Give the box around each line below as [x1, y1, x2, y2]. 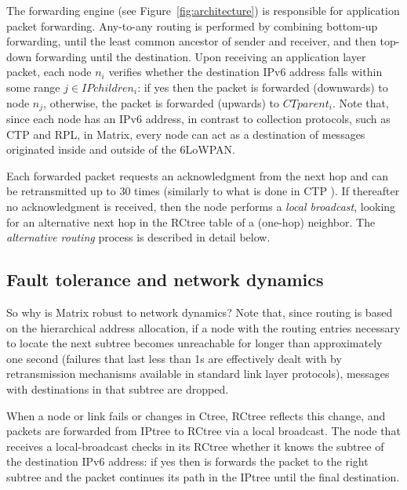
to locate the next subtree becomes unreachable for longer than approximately [6, 335, 383, 351]
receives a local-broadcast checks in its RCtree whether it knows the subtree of [6, 437, 384, 454]
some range [6, 78, 60, 95]
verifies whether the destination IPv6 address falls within [108, 64, 383, 80]
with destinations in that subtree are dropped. [6, 380, 229, 397]
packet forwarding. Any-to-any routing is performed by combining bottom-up [6, 17, 378, 34]
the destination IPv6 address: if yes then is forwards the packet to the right [6, 453, 369, 470]
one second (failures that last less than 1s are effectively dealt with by [6, 350, 342, 366]
